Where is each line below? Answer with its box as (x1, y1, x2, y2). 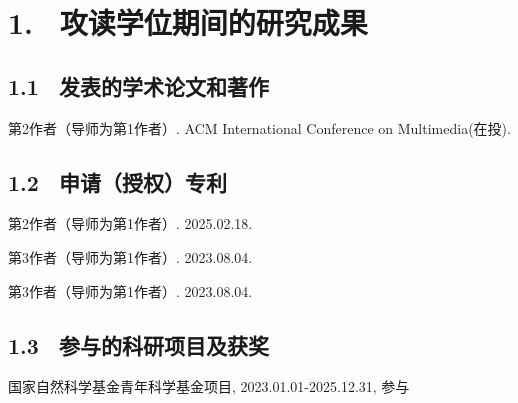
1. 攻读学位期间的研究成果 (8, 2, 368, 43)
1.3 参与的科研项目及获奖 (8, 329, 269, 360)
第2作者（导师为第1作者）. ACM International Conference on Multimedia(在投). (8, 117, 511, 138)
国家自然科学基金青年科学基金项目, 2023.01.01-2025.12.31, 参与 (8, 376, 410, 397)
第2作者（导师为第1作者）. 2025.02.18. (8, 213, 253, 234)
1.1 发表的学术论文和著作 (8, 70, 269, 101)
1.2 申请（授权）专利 (8, 166, 227, 197)
